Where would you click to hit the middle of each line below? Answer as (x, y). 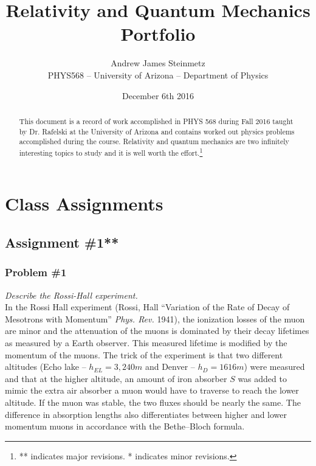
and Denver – (170, 367)
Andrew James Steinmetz (158, 63)
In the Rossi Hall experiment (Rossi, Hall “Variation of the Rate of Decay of (147, 307)
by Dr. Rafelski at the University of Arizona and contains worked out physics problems (157, 131)
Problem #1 (36, 272)
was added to (262, 378)
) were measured (274, 367)
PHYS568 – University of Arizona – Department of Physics (158, 75)
